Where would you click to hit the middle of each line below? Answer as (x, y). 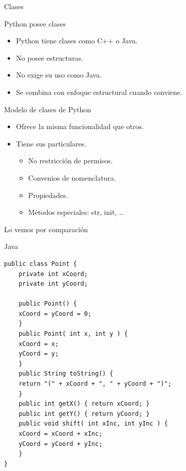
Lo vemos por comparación (46, 229)
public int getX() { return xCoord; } (84, 404)
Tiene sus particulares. (51, 143)
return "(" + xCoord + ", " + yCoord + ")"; (95, 384)
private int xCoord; (53, 274)
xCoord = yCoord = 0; (55, 314)
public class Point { (41, 264)
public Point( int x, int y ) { (73, 334)
